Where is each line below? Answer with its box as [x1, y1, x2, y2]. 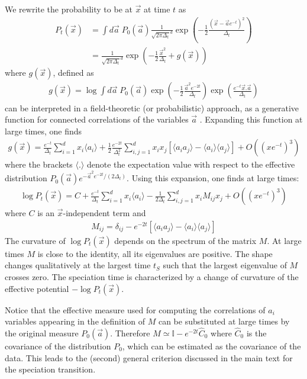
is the [246, 326, 267, 339]
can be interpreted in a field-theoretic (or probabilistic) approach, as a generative [5, 101, 299, 114]
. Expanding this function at [199, 113, 303, 126]
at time [144, 3, 170, 15]
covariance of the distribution [5, 339, 111, 352]
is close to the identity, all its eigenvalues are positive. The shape [37, 247, 273, 259]
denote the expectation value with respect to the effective [87, 158, 295, 171]
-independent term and [63, 207, 146, 219]
